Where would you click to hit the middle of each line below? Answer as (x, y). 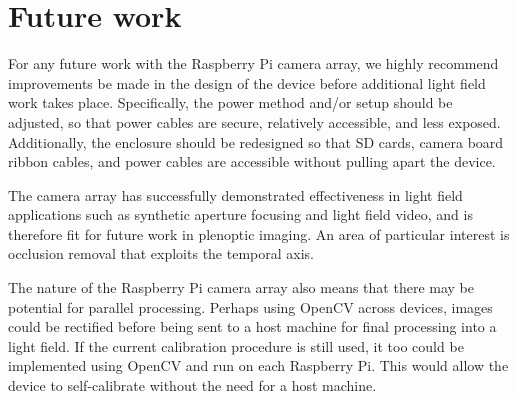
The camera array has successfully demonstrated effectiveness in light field (235, 194)
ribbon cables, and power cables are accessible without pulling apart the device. (252, 161)
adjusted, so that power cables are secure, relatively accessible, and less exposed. (254, 121)
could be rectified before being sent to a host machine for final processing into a (252, 326)
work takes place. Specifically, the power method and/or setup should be (230, 102)
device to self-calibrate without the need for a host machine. (192, 385)
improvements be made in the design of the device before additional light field (247, 82)
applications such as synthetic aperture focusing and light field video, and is (240, 214)
